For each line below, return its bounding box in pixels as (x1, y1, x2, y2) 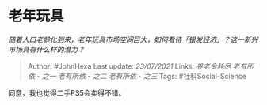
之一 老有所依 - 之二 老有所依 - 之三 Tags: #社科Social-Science (42, 71, 247, 81)
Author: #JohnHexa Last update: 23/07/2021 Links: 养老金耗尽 (27, 61, 231, 71)
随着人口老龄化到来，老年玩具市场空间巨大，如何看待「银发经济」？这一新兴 (8, 35, 258, 44)
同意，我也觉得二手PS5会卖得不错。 (8, 88, 126, 97)
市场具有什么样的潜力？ (8, 44, 85, 54)
